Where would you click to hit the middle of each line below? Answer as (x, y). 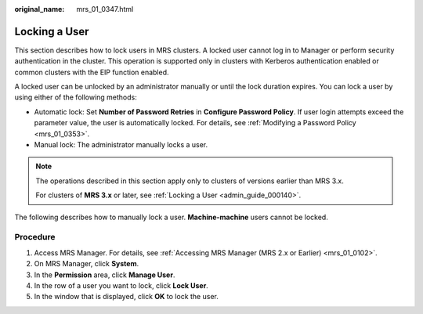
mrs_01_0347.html (105, 9)
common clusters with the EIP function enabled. (92, 72)
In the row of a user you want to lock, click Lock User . (121, 285)
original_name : (40, 9)
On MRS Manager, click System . (87, 264)
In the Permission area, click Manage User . (105, 275)
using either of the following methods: (76, 97)
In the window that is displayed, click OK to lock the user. (126, 297)
